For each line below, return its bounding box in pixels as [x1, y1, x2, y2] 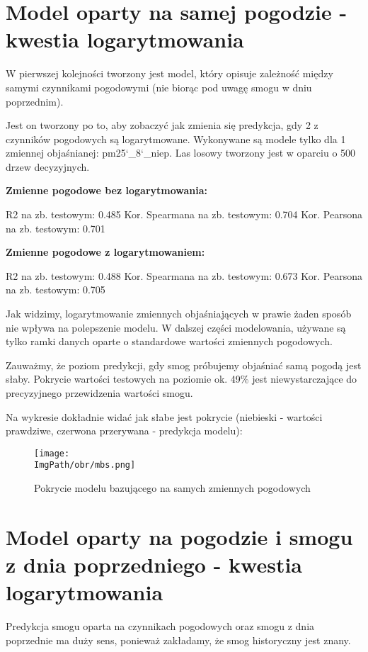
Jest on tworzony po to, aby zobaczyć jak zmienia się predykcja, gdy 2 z [6, 118, 318, 133]
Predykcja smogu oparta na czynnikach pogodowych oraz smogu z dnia [6, 619, 315, 634]
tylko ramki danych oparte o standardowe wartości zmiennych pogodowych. [6, 334, 333, 349]
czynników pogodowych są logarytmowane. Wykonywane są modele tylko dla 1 [6, 131, 346, 146]
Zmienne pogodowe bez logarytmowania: [6, 183, 207, 198]
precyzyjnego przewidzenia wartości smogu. [6, 386, 193, 400]
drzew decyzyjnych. [6, 159, 90, 174]
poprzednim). [6, 94, 64, 108]
